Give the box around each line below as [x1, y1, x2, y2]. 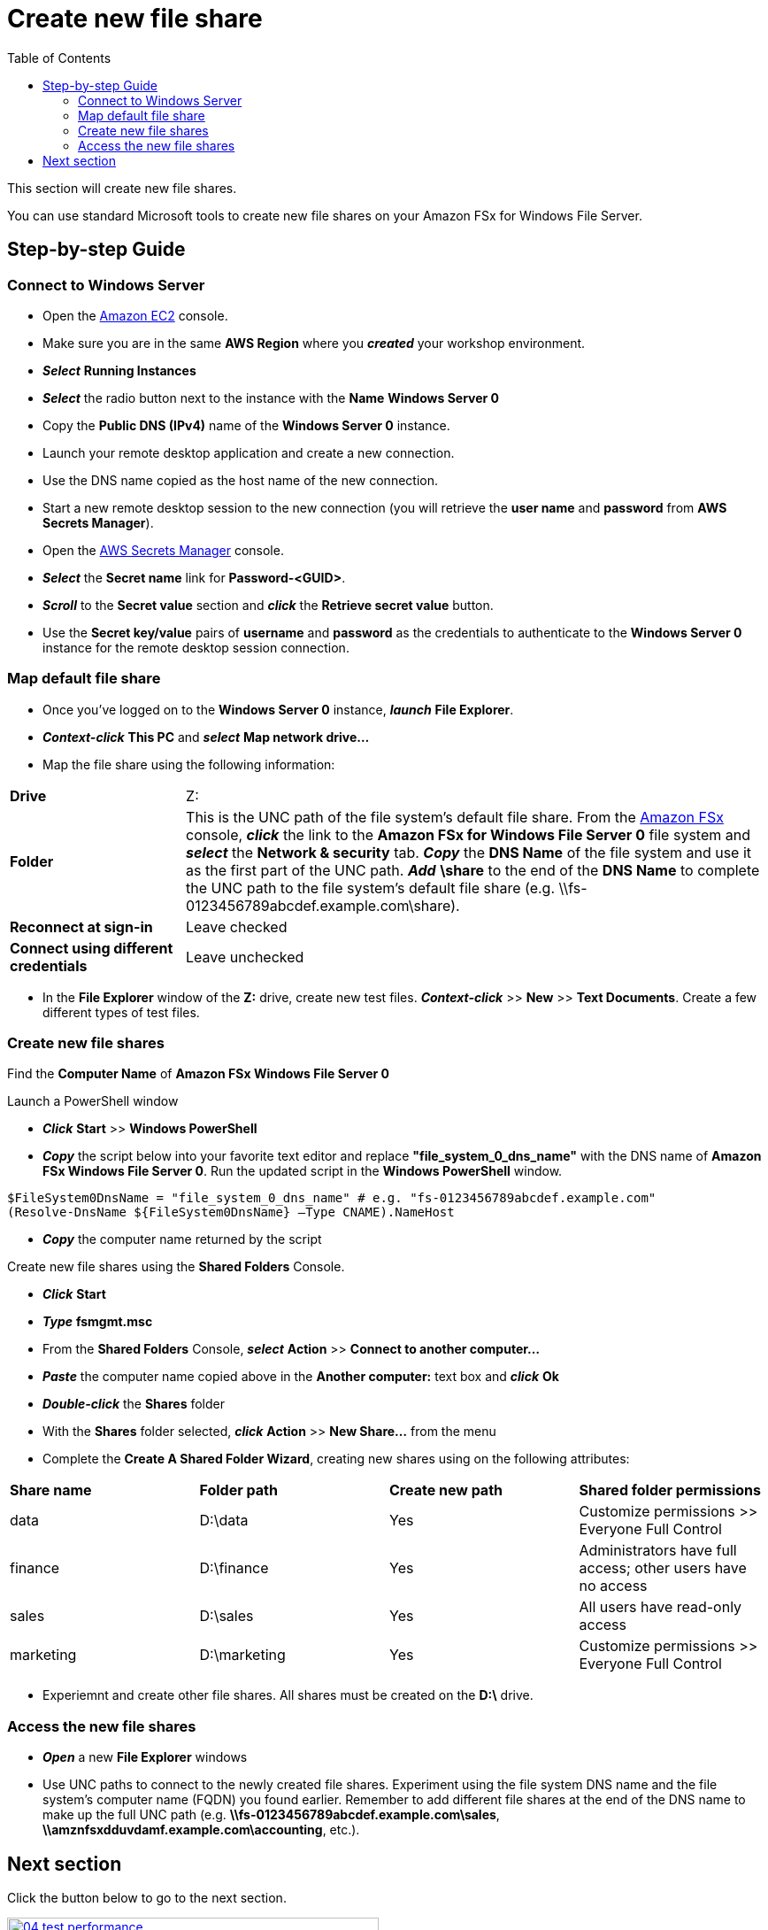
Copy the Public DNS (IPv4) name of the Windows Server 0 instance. [42, 417, 450, 433]
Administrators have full [579, 1541, 737, 1560]
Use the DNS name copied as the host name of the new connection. [42, 472, 438, 488]
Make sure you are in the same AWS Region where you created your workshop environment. [42, 335, 586, 351]
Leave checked [186, 917, 288, 936]
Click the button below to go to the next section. [7, 1890, 287, 1906]
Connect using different [10, 938, 173, 957]
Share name [10, 1481, 92, 1500]
